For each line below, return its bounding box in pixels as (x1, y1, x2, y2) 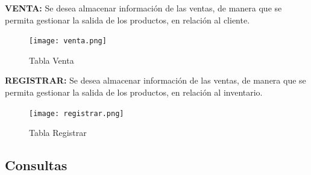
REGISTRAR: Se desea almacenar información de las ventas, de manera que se (5, 74, 306, 87)
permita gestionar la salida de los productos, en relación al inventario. (5, 86, 263, 99)
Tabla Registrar (29, 126, 87, 139)
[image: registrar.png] (29, 109, 124, 118)
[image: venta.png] (29, 37, 107, 46)
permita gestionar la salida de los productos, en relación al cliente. (5, 13, 250, 26)
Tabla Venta (29, 54, 74, 66)
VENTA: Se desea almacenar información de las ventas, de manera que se (5, 2, 282, 14)
